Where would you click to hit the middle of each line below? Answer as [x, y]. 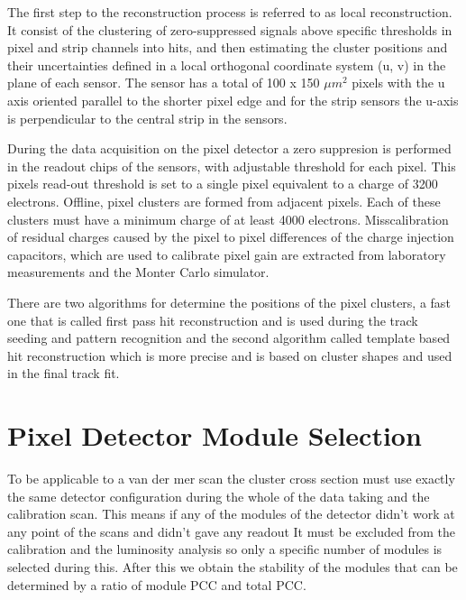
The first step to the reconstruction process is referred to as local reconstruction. [230, 12]
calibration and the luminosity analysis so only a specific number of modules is [225, 549]
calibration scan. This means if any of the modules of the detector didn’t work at [231, 514]
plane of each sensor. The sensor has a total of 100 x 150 [164, 83]
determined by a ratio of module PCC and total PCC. [157, 584]
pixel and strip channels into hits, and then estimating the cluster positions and [228, 47]
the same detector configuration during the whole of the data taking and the [219, 496]
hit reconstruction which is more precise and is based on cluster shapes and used [230, 355]
